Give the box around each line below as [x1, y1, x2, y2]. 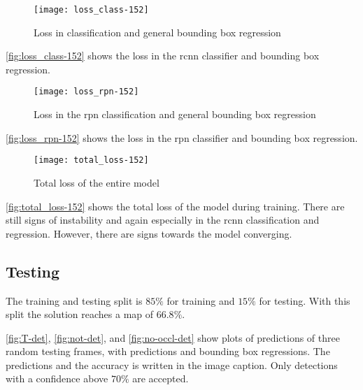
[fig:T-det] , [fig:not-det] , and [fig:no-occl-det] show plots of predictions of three [6, 330, 340, 345]
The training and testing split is [6, 293, 143, 308]
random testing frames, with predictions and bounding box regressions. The [6, 344, 330, 359]
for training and [166, 293, 235, 308]
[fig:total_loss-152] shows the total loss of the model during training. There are [6, 198, 345, 213]
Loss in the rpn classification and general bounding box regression [34, 107, 316, 122]
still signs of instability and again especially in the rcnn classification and [6, 212, 320, 227]
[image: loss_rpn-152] [34, 87, 139, 97]
